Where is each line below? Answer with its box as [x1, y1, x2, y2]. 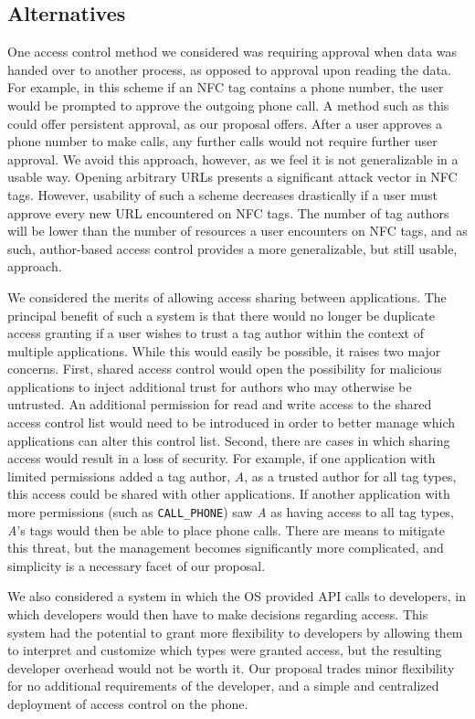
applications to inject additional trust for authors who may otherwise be [7, 376, 412, 396]
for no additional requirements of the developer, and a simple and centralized [7, 676, 439, 695]
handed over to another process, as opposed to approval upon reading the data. [7, 59, 451, 79]
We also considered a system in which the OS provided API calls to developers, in [7, 587, 467, 606]
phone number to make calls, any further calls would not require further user [7, 132, 438, 151]
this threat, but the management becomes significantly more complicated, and [7, 538, 444, 557]
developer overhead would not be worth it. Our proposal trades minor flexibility [7, 658, 455, 677]
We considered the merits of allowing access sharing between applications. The [7, 287, 447, 306]
